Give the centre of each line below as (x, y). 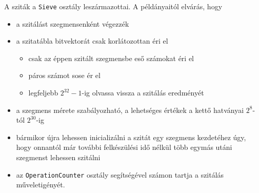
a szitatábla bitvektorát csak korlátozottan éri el (92, 41)
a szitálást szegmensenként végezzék (73, 23)
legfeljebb (43, 93)
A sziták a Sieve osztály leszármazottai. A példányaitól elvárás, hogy (113, 6)
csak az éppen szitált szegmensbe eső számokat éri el (111, 58)
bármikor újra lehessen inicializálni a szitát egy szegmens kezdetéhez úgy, (131, 137)
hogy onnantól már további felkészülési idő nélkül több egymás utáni (124, 147)
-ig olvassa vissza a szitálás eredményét (143, 93)
